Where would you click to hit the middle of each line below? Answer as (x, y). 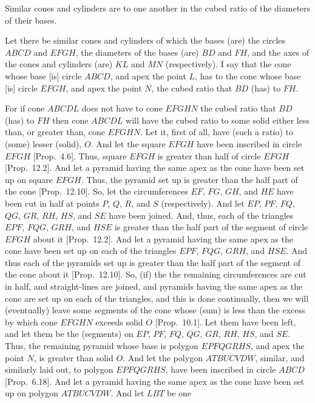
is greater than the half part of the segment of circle (211, 227)
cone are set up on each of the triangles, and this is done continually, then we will (157, 298)
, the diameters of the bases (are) (137, 52)
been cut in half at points (52, 203)
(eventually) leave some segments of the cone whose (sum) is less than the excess (155, 310)
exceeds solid (119, 321)
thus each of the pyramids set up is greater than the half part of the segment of (153, 262)
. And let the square (128, 143)
